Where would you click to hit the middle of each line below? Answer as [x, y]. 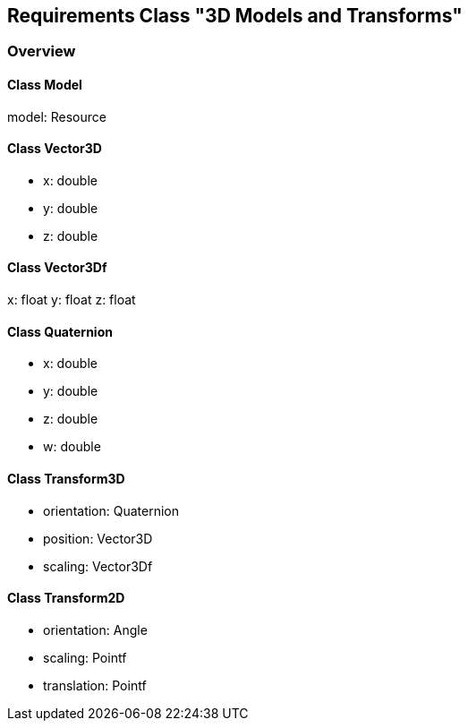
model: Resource [57, 116]
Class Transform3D [66, 478]
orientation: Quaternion [111, 510]
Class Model [45, 85]
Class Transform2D [66, 598]
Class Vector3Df [57, 268]
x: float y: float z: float [72, 300]
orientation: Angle [95, 630]
